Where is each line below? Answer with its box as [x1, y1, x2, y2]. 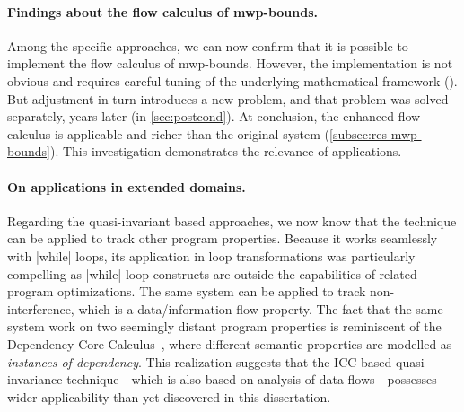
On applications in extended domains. [7, 177, 246, 196]
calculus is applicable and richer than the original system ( [7, 124, 329, 143]
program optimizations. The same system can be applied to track [7, 282, 366, 301]
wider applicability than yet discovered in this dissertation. [7, 387, 331, 406]
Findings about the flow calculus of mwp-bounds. [7, 2, 319, 21]
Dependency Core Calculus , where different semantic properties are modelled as [7, 334, 452, 353]
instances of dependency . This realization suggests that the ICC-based [7, 352, 392, 371]
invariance [7, 370, 63, 389]
